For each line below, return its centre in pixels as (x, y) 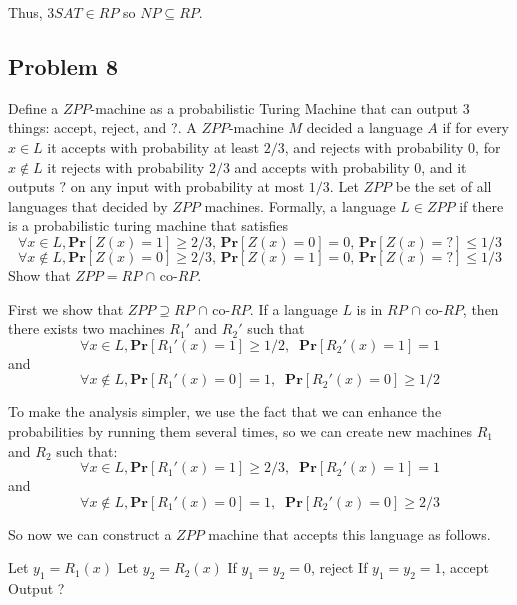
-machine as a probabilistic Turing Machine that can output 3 (280, 107)
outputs (31, 186)
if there (481, 205)
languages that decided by (88, 205)
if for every (476, 127)
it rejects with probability (126, 166)
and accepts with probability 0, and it (350, 166)
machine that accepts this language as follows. (349, 533)
